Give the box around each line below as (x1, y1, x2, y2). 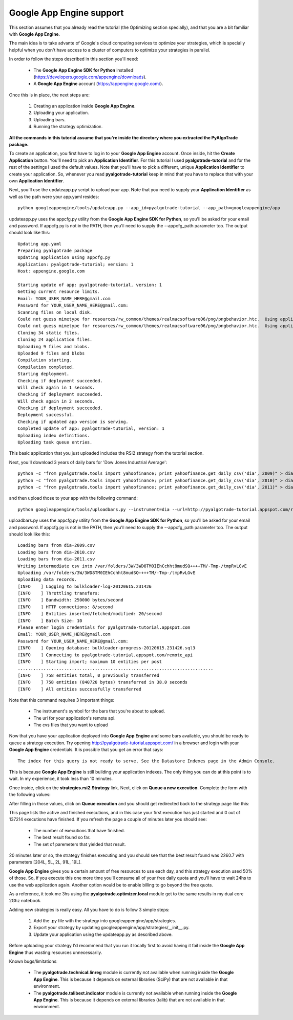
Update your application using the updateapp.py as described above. (33, 931, 173, 937)
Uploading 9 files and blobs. (18, 344, 90, 349)
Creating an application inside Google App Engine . (33, 103, 136, 109)
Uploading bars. (33, 116, 66, 122)
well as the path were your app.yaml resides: (9, 194, 100, 200)
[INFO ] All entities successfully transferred (18, 686, 142, 692)
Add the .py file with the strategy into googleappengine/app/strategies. (33, 918, 176, 924)
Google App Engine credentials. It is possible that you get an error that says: (9, 747, 164, 753)
